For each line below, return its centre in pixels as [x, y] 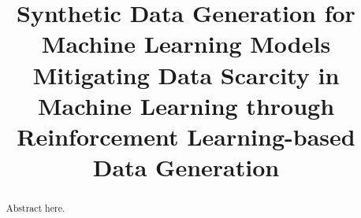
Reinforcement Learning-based [186, 136]
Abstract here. [35, 208]
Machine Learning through [186, 105]
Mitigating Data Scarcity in [186, 74]
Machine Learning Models [186, 44]
